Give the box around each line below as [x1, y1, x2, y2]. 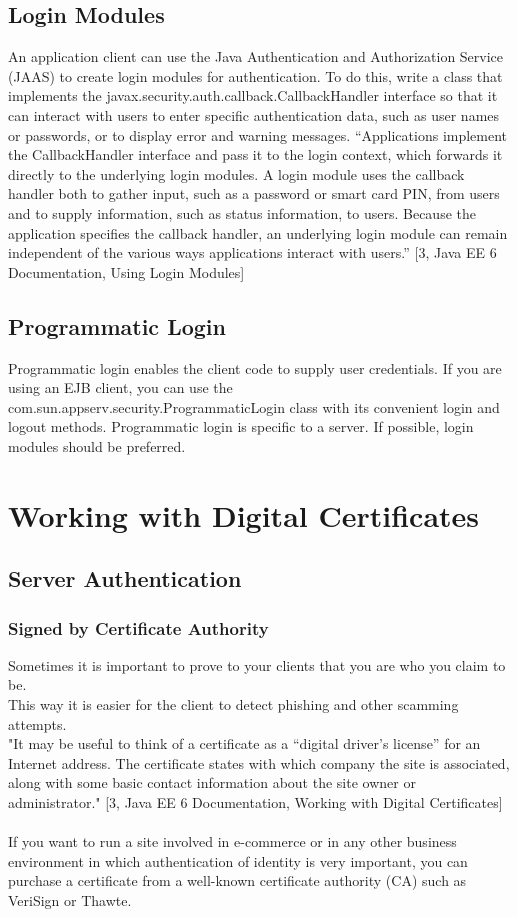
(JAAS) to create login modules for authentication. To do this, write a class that [8, 65, 503, 86]
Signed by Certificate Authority [8, 615, 269, 640]
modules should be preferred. [8, 435, 186, 456]
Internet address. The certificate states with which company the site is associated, [8, 752, 510, 773]
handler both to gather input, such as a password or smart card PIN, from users [8, 183, 500, 204]
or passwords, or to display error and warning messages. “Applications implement [8, 124, 508, 145]
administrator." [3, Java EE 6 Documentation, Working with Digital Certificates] [8, 792, 503, 813]
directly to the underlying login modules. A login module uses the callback [8, 163, 465, 184]
